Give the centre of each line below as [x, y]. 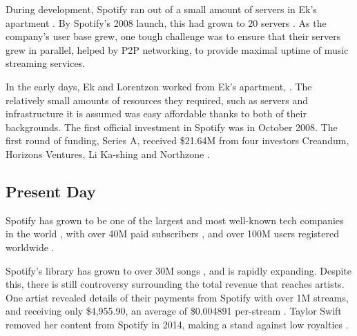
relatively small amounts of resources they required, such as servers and [157, 100]
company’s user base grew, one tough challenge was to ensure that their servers [173, 36]
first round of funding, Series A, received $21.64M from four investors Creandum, [177, 140]
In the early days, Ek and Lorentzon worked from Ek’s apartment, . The [159, 86]
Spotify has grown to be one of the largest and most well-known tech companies [175, 220]
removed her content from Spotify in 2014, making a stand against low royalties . [177, 324]
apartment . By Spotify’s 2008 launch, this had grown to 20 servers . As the [166, 22]
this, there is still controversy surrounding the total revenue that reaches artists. [175, 284]
